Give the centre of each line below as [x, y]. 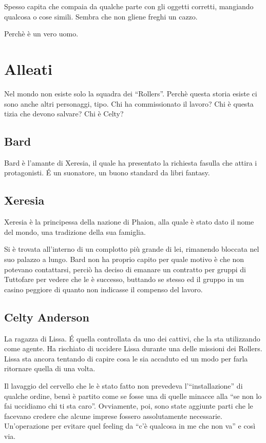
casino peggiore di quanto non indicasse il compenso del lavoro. [103, 289]
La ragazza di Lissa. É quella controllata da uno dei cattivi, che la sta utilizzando [132, 338]
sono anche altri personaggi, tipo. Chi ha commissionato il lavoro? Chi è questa [129, 103]
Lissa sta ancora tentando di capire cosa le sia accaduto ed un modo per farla [126, 358]
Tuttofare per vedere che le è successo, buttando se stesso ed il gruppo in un [124, 279]
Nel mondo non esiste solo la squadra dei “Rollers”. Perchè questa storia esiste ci [131, 93]
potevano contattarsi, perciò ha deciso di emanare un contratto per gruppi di [125, 269]
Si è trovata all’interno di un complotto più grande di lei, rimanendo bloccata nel [132, 249]
